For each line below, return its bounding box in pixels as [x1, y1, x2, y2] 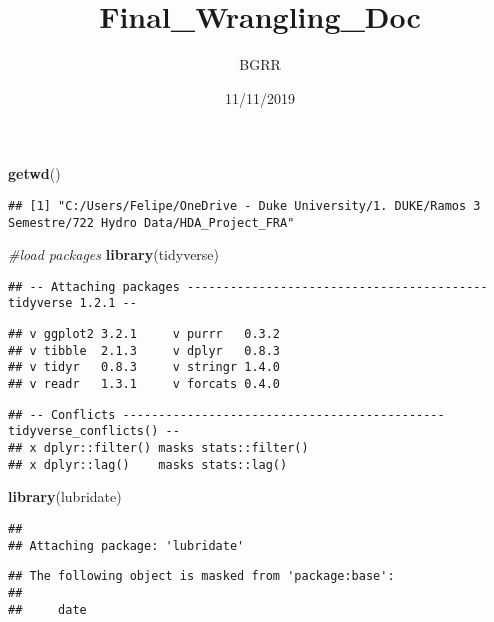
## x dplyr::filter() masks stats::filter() [8, 441, 309, 456]
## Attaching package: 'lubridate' [8, 538, 245, 553]
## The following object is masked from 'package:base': [8, 569, 395, 584]
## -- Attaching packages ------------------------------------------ [8, 279, 488, 294]
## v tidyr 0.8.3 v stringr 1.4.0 [8, 360, 281, 375]
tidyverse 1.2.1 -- [8, 296, 137, 311]
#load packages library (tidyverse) [8, 244, 220, 265]
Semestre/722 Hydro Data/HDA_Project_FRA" [8, 215, 295, 230]
